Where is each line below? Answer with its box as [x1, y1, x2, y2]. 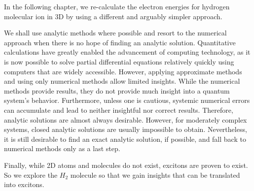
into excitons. [4, 179, 44, 190]
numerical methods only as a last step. [4, 143, 120, 154]
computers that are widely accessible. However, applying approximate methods [4, 66, 242, 76]
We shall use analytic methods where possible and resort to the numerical [4, 28, 227, 38]
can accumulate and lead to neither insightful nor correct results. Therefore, [4, 104, 233, 115]
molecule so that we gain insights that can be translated [70, 169, 240, 180]
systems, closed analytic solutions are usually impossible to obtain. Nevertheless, [4, 124, 247, 134]
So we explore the [4, 169, 58, 180]
